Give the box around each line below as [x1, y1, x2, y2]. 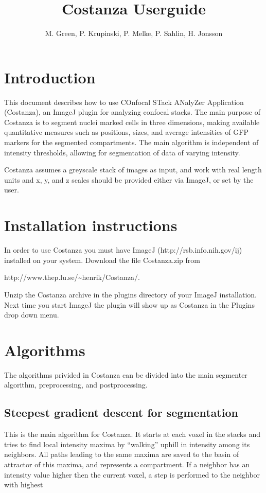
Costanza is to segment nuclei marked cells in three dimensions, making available [4, 116, 260, 127]
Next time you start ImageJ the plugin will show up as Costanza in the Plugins [4, 299, 255, 310]
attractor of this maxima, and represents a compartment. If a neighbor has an [4, 459, 250, 469]
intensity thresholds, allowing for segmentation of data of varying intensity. [4, 147, 240, 157]
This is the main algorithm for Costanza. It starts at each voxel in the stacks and [4, 429, 260, 439]
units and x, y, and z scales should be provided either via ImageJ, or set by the [4, 174, 254, 185]
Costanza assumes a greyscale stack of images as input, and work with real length [4, 164, 262, 175]
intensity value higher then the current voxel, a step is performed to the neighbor [4, 469, 260, 480]
